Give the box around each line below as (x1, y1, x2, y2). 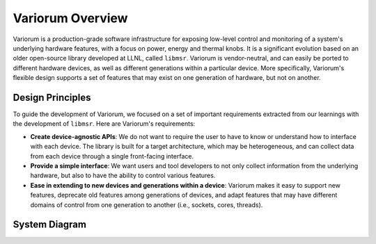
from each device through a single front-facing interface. (30, 152, 194, 160)
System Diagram (13, 219, 87, 231)
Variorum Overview (13, 10, 128, 26)
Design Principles (13, 91, 91, 104)
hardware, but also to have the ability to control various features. (30, 171, 216, 180)
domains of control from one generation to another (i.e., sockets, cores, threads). (30, 200, 263, 209)
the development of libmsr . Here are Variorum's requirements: (13, 120, 196, 128)
